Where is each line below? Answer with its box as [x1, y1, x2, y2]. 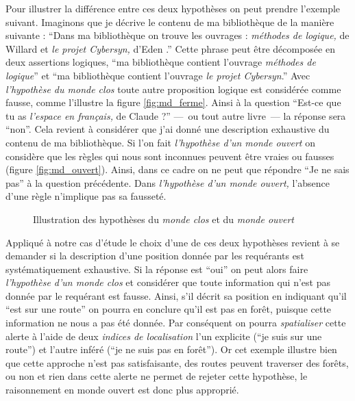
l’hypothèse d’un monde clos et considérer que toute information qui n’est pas [5, 275, 330, 289]
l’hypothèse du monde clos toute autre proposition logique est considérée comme [5, 81, 341, 96]
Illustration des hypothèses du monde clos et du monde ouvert [33, 211, 294, 226]
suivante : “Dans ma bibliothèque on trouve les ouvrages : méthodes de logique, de [5, 28, 350, 42]
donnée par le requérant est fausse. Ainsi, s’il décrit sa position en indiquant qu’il [5, 288, 347, 302]
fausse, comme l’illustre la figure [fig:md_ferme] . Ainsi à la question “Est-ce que [5, 95, 341, 109]
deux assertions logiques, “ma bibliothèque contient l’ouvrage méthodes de [5, 55, 316, 69]
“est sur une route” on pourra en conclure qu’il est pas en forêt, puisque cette [5, 302, 332, 316]
